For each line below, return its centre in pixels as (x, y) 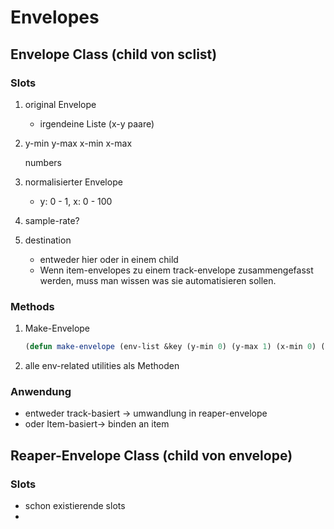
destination (48, 240)
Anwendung (41, 391)
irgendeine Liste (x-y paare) (97, 123)
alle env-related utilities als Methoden (102, 366)
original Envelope (60, 104)
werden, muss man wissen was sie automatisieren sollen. (158, 280)
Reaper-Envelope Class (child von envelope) (151, 455)
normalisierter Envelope (73, 182)
